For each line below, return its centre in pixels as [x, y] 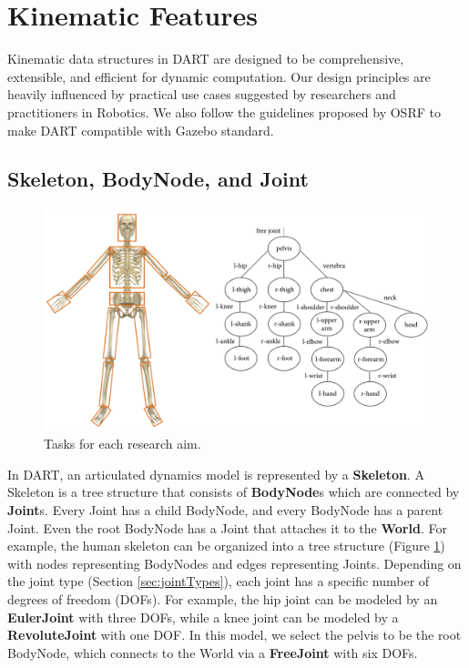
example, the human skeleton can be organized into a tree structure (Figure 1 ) [226, 546]
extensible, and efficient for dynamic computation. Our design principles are [219, 76]
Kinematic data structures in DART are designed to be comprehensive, [206, 59]
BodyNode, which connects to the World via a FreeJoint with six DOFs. [213, 652]
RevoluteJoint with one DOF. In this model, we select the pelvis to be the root [234, 635]
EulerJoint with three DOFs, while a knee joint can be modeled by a [203, 617]
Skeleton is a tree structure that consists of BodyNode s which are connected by [234, 492]
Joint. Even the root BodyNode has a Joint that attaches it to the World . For [227, 527]
